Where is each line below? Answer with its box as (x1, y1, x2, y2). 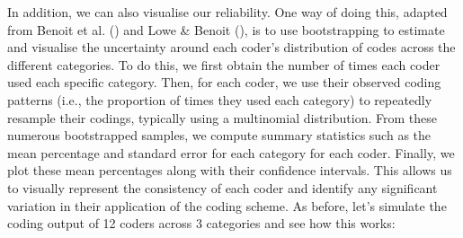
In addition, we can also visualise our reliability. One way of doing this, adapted (7, 3, 448, 21)
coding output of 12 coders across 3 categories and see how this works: (7, 214, 396, 233)
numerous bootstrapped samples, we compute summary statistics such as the (7, 126, 432, 145)
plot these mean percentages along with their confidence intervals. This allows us (7, 161, 452, 180)
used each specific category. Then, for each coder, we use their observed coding (7, 73, 441, 92)
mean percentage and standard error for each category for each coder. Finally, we (7, 143, 455, 162)
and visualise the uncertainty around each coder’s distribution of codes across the (7, 38, 456, 57)
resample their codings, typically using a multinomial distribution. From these (7, 108, 437, 127)
